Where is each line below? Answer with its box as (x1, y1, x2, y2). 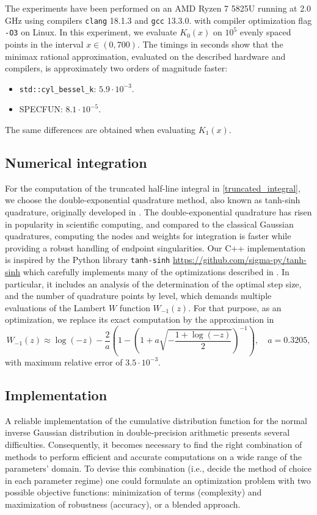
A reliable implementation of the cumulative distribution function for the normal (5, 414, 307, 427)
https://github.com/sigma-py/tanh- (172, 253, 307, 266)
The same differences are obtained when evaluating (5, 123, 196, 135)
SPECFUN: (19, 103, 63, 115)
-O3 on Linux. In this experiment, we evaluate (5, 26, 177, 38)
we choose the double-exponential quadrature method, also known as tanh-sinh (5, 193, 301, 206)
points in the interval (5, 37, 84, 50)
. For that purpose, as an (188, 301, 282, 314)
